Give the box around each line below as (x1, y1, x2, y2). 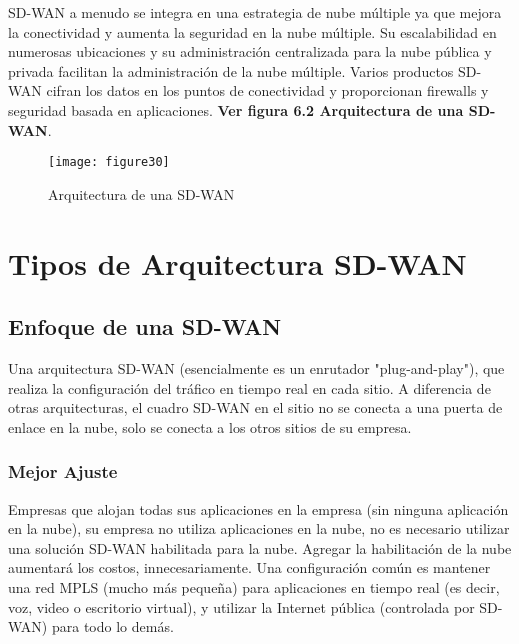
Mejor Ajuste (8, 459, 118, 484)
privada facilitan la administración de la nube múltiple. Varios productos (8, 60, 454, 81)
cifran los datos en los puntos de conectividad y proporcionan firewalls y (46, 80, 489, 101)
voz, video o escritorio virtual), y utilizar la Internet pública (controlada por (8, 596, 475, 617)
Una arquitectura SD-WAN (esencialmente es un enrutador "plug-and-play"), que (8, 357, 505, 378)
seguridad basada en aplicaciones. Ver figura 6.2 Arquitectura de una (8, 99, 464, 120)
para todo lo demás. (51, 616, 174, 637)
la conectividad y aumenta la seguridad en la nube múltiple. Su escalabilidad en (8, 21, 497, 42)
